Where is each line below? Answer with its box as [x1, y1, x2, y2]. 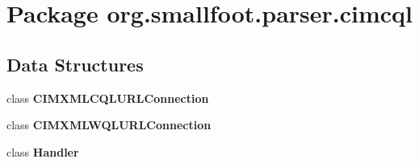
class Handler [6, 143, 79, 160]
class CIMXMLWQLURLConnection [6, 116, 212, 133]
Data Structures [6, 51, 144, 76]
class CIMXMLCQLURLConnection [6, 89, 209, 106]
